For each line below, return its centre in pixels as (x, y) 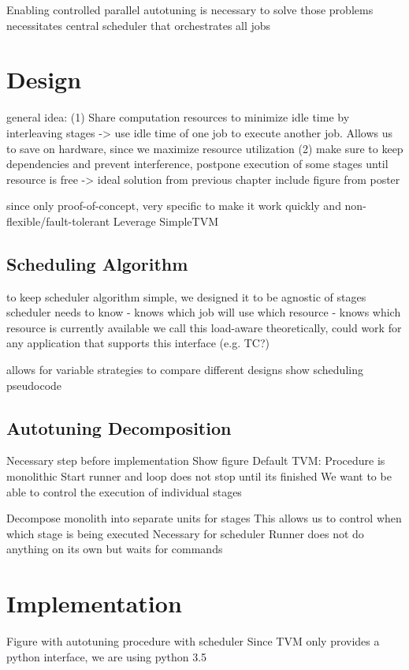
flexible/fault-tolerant (58, 221)
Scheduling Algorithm (97, 263)
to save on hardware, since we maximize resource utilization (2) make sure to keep (205, 148)
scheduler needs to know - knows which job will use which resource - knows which (204, 312)
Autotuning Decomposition (119, 427)
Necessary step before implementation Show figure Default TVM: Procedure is (196, 460)
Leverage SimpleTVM (166, 221)
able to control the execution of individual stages (124, 491)
